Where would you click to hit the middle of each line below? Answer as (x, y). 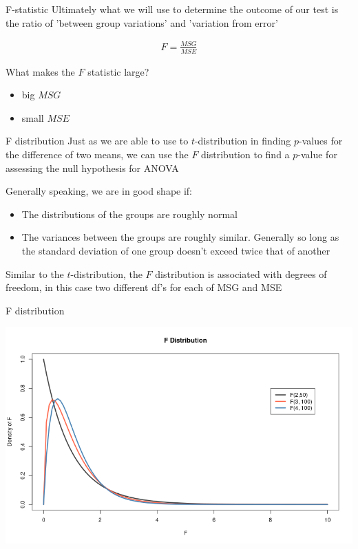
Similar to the (35, 273)
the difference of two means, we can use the (97, 154)
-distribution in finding (243, 141)
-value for (317, 154)
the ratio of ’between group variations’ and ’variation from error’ (142, 22)
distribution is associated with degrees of (241, 273)
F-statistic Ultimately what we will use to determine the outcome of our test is (172, 9)
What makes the (40, 71)
